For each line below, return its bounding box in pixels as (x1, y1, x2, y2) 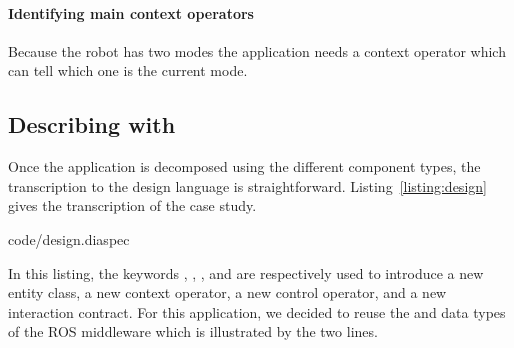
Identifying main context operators (8, 2, 254, 23)
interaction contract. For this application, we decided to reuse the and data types (8, 301, 506, 322)
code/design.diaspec (8, 228, 130, 249)
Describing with (8, 109, 176, 140)
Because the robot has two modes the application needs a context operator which (8, 40, 506, 61)
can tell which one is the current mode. (8, 60, 248, 81)
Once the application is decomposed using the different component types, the (8, 156, 481, 177)
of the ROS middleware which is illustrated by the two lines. (8, 321, 378, 342)
